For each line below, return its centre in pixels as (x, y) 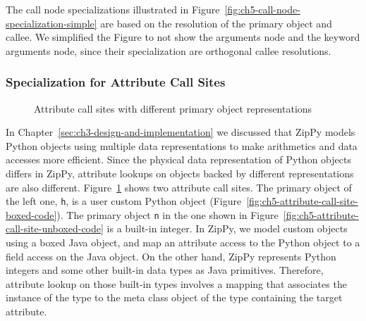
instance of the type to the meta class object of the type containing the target (174, 297)
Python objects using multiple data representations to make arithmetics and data (182, 145)
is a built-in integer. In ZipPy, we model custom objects (227, 228)
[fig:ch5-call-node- (262, 9)
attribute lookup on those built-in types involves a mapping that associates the (176, 283)
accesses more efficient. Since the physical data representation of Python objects (178, 159)
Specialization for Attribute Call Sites (116, 82)
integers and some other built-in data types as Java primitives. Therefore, (165, 270)
